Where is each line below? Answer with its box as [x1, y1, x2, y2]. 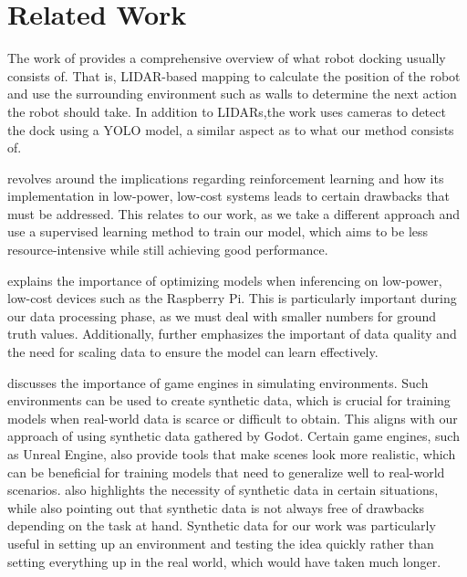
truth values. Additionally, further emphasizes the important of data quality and [7, 324, 457, 343]
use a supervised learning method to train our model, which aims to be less [7, 222, 429, 241]
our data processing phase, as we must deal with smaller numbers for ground [7, 306, 437, 325]
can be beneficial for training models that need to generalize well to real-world [7, 462, 445, 481]
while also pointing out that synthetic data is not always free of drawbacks [7, 498, 425, 517]
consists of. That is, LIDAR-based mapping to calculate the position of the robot [7, 66, 461, 85]
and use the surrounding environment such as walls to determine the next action [7, 84, 457, 103]
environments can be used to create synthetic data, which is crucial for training [7, 391, 451, 410]
